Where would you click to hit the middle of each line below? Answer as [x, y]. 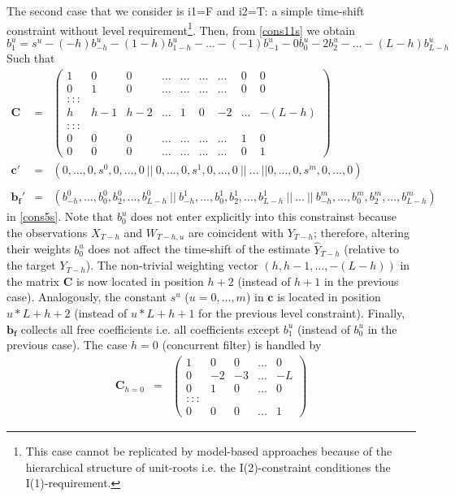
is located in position [329, 297]
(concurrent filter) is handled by [242, 345]
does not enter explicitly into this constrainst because [264, 216]
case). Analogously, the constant [87, 297]
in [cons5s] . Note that [60, 216]
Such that [31, 58]
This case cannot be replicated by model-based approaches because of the [209, 451]
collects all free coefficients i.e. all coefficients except [150, 328]
